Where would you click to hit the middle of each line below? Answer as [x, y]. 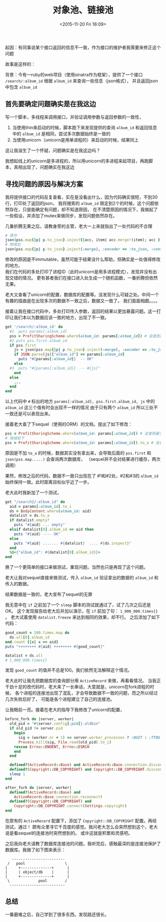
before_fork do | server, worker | [40, 719]
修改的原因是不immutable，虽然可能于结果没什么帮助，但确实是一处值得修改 [83, 259]
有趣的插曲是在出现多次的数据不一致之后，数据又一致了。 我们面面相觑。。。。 [83, 301]
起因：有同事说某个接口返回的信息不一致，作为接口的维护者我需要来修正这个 [83, 47]
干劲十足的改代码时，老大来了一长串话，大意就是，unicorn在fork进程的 [78, 687]
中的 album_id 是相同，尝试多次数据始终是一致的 [61, 134]
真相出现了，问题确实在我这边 [44, 167]
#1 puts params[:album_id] [39, 331]
